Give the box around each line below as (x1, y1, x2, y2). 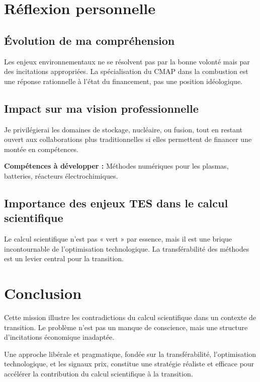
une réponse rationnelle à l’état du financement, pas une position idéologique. (4, 75, 243, 86)
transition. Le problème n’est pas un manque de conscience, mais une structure (4, 322, 248, 332)
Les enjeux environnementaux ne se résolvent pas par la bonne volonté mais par (4, 56, 250, 66)
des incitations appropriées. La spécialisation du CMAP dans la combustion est (4, 66, 248, 77)
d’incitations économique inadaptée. (4, 332, 115, 342)
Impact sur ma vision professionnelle (4, 100, 199, 116)
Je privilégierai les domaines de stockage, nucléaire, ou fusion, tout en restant (4, 124, 242, 134)
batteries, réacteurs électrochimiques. (4, 170, 118, 181)
